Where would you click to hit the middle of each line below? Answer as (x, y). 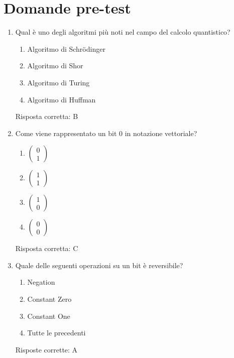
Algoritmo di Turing (59, 82)
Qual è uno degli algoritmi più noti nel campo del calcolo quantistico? (123, 32)
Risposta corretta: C (47, 248)
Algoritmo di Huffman (62, 99)
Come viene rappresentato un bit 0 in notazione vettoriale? (106, 133)
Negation (41, 282)
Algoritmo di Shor (55, 66)
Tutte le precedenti (56, 333)
